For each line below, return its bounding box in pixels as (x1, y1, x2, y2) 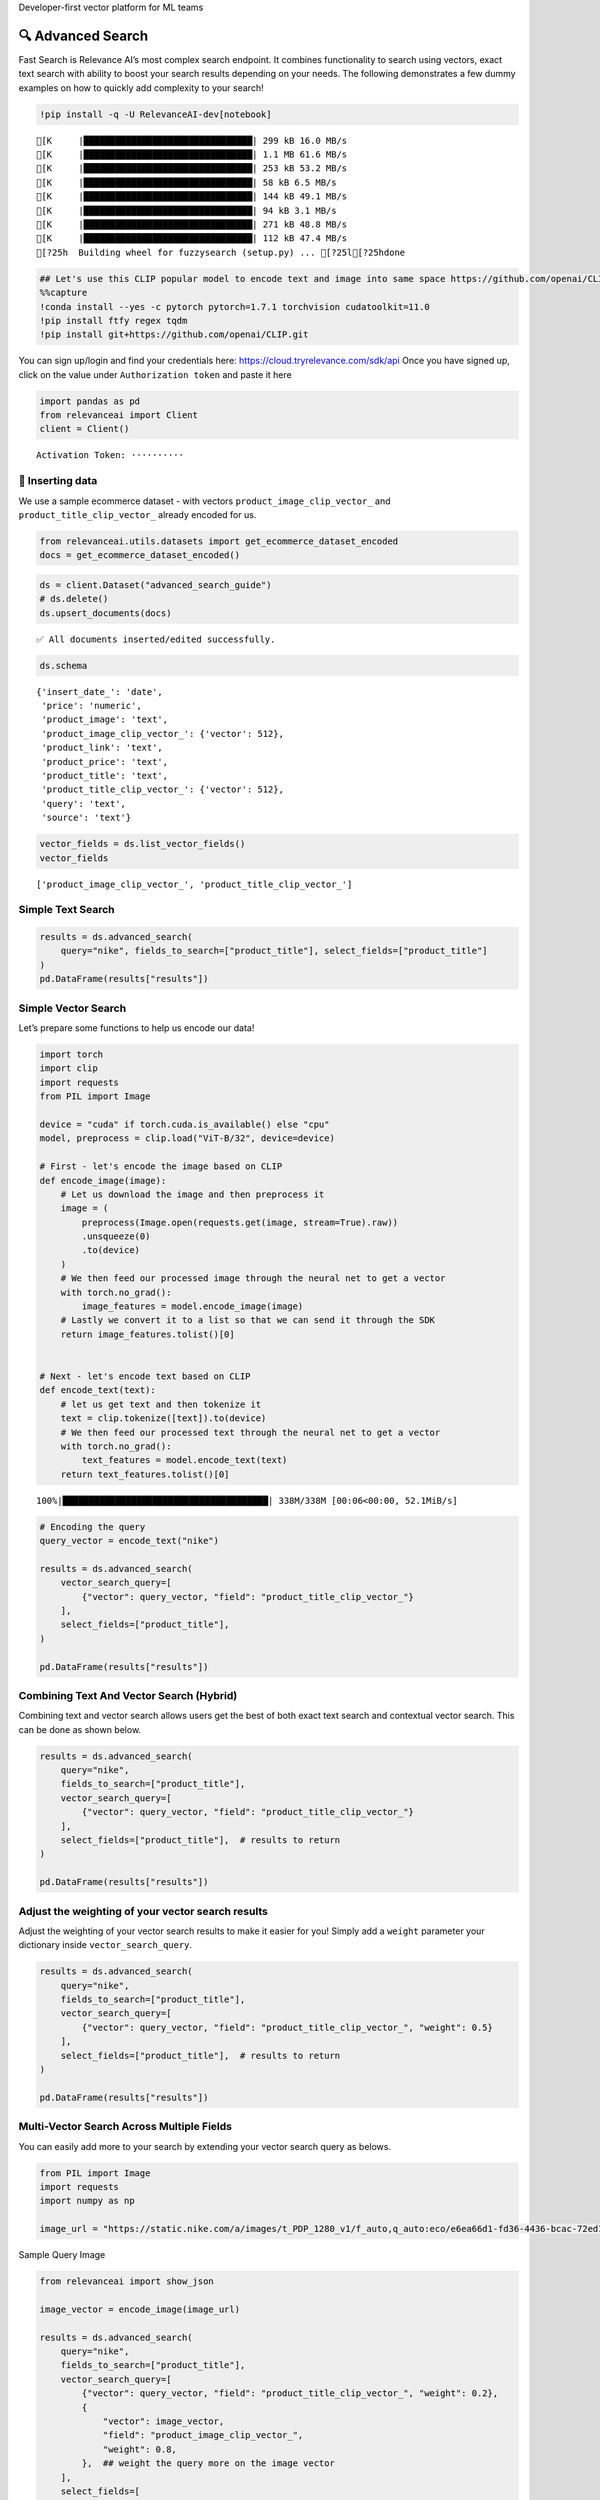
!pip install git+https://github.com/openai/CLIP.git (39, 329, 309, 340)
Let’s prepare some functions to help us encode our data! (18, 1022, 255, 1034)
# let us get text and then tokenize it (60, 1398, 262, 1410)
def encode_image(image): (39, 1175, 167, 1186)
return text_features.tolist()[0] (60, 1468, 230, 1480)
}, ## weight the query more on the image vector (81, 2458, 335, 2469)
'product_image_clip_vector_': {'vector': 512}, (41, 728, 285, 739)
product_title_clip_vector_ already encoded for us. (18, 508, 257, 520)
